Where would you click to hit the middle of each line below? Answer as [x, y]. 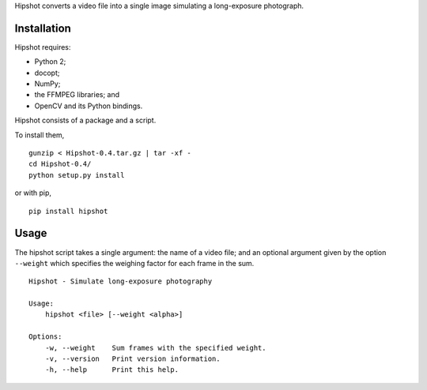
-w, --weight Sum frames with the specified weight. [155, 348]
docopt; [47, 73]
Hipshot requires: [43, 47]
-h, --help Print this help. [112, 370]
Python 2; [50, 62]
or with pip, [33, 193]
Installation [43, 28]
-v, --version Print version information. [132, 359]
